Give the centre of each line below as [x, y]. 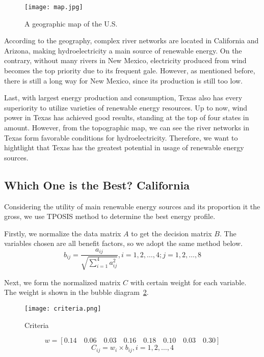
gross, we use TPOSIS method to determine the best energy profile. [110, 216]
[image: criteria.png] [63, 309]
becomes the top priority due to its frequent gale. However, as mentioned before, [130, 71]
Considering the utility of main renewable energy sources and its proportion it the [132, 206]
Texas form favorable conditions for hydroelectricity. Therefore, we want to [121, 137]
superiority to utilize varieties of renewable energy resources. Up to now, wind [126, 107]
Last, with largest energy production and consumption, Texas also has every [123, 98]
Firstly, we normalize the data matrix [63, 233]
